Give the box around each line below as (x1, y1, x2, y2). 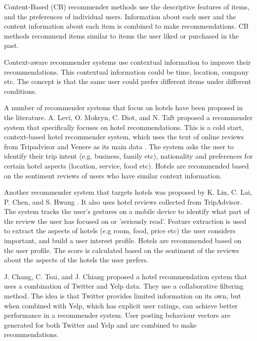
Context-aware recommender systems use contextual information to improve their (4, 56, 251, 67)
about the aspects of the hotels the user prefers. (4, 255, 149, 265)
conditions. (4, 85, 37, 96)
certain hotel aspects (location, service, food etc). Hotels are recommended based (4, 160, 249, 170)
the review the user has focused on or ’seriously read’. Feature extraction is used (4, 215, 247, 226)
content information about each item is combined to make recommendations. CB (4, 21, 249, 31)
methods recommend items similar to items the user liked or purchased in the (4, 30, 239, 41)
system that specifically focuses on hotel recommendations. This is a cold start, (4, 122, 244, 132)
